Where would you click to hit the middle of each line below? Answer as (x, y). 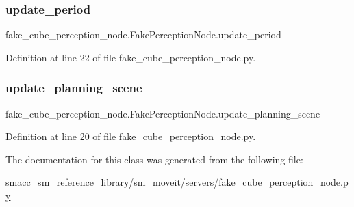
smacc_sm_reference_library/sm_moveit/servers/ (112, 182)
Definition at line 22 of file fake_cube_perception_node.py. (131, 57)
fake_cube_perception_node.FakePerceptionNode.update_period (143, 34)
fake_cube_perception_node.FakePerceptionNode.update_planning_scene (163, 113)
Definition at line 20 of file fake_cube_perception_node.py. (131, 136)
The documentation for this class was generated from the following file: (154, 159)
